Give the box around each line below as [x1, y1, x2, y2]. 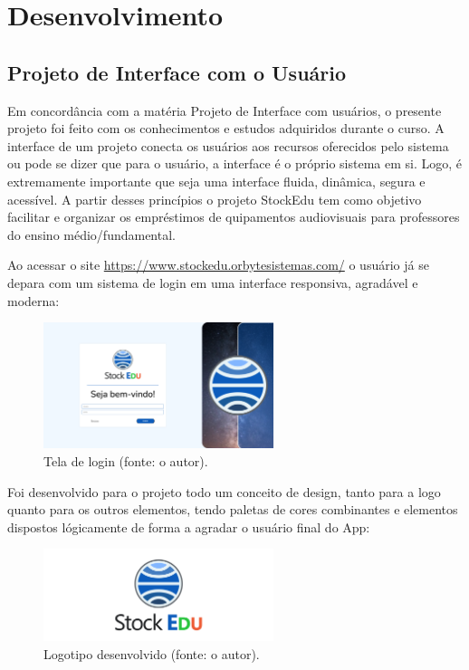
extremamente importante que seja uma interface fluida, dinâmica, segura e [7, 171, 426, 190]
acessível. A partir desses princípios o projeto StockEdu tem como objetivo [7, 189, 422, 208]
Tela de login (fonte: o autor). [43, 452, 208, 471]
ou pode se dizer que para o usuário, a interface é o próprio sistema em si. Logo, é [7, 154, 463, 173]
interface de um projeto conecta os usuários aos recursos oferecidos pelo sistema [7, 136, 449, 155]
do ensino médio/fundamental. [7, 225, 176, 244]
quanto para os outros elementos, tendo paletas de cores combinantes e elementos [7, 500, 458, 519]
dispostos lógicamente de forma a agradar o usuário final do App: [7, 517, 370, 536]
